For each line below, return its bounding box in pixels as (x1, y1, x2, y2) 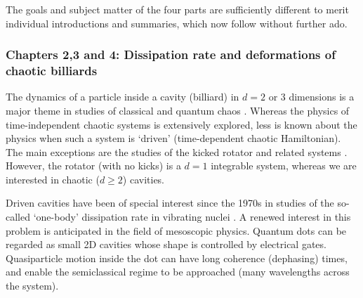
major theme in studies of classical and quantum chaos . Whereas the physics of (6, 103, 350, 117)
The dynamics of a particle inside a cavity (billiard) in (6, 89, 239, 104)
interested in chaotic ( (6, 171, 100, 186)
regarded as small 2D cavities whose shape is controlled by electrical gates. (6, 237, 326, 252)
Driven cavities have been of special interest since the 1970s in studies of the (6, 195, 334, 210)
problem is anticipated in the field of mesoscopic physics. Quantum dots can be (6, 223, 347, 238)
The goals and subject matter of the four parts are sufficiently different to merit (6, 2, 349, 16)
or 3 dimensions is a (268, 89, 355, 104)
